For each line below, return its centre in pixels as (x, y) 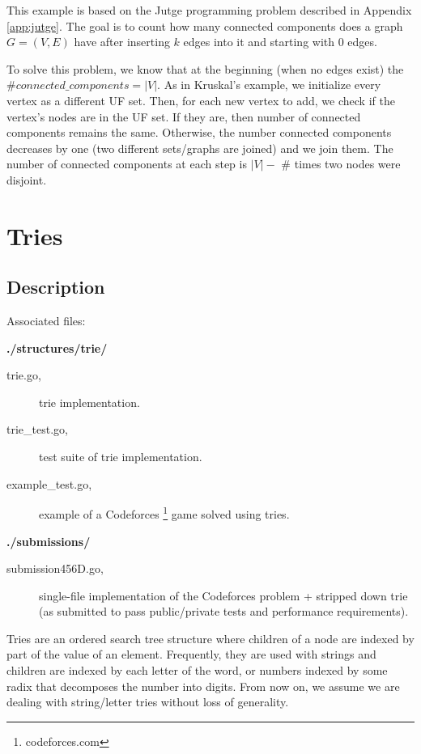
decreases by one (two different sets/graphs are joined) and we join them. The (200, 148)
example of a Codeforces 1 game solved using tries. (164, 513)
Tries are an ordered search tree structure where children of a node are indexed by (210, 638)
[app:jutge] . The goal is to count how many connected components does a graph (205, 25)
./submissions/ (49, 541)
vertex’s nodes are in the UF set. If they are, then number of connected (184, 116)
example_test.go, (49, 483)
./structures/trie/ (57, 347)
